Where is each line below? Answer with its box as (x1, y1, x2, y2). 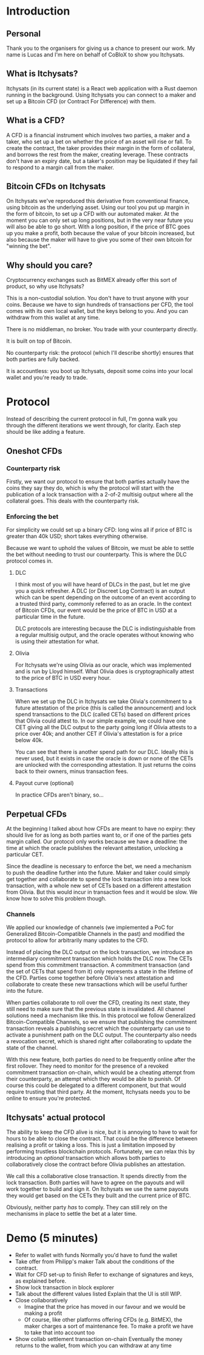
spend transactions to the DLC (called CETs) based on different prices (15, 711, 191, 718)
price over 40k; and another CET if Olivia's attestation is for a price (15, 730, 183, 738)
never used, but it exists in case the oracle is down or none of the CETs (15, 755, 193, 762)
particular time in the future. (15, 613, 86, 620)
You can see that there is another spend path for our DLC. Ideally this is (15, 749, 194, 756)
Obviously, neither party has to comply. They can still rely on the (6, 1204, 168, 1211)
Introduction (6, 4, 70, 18)
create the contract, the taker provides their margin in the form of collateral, (6, 144, 195, 151)
